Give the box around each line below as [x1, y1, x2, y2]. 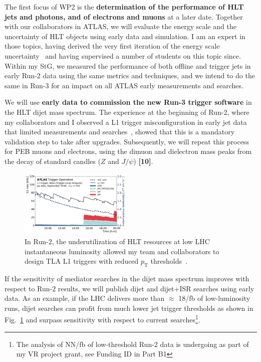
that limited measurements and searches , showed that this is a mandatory [5, 126, 235, 137]
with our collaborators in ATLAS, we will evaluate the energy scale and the [5, 21, 236, 32]
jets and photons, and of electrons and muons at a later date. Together [5, 11, 243, 22]
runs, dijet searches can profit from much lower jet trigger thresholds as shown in [5, 302, 253, 313]
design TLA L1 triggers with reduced [25, 256, 139, 266]
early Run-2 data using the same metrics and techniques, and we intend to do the [5, 70, 255, 81]
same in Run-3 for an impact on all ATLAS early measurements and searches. [5, 80, 243, 90]
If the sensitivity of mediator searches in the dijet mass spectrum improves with [5, 273, 249, 284]
